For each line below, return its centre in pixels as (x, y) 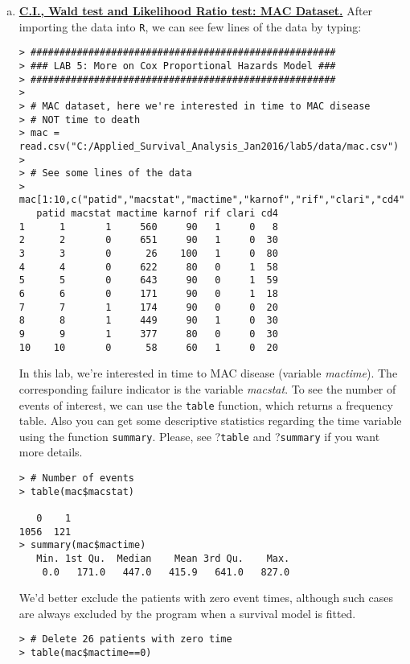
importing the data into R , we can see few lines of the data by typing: (190, 26)
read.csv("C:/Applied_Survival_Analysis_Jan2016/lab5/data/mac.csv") (209, 146)
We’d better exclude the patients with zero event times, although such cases (206, 598)
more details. (51, 452)
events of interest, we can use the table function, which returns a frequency (206, 404)
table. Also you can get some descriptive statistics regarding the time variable (210, 421)
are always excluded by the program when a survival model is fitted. (187, 613)
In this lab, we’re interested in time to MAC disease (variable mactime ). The (208, 373)
